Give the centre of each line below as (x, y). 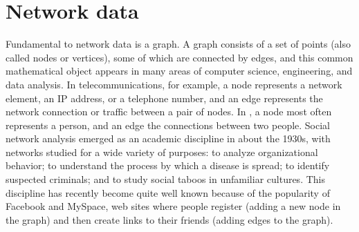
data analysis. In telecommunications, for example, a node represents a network (174, 84)
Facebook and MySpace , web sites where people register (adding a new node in (173, 206)
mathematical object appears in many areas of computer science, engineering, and (179, 71)
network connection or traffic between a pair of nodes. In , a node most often (169, 112)
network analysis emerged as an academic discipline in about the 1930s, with (168, 138)
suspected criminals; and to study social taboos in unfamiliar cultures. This (165, 179)
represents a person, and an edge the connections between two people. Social (168, 125)
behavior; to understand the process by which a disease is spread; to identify (168, 165)
